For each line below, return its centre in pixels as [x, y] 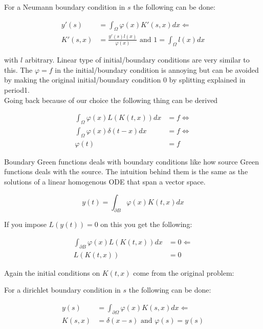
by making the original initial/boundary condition [83, 80]
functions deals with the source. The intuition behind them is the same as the [126, 171]
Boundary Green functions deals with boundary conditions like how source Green [131, 161]
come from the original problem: [184, 272]
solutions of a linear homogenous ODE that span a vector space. [105, 181]
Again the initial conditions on [52, 272]
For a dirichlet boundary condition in [62, 290]
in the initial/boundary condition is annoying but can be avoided [157, 69]
